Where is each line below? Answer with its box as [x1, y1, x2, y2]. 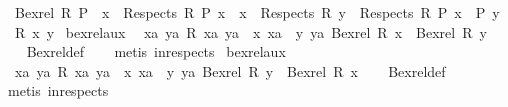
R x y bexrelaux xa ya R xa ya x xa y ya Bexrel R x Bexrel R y [14, 21, 487, 42]
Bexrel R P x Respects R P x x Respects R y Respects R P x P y [14, 2, 500, 22]
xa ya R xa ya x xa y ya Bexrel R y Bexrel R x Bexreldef [14, 60, 446, 81]
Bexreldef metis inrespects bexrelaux [26, 41, 286, 62]
